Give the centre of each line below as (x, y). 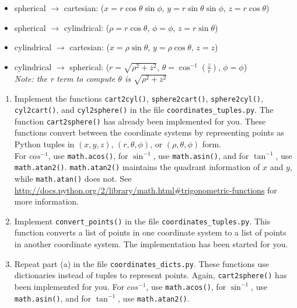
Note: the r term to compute (65, 78)
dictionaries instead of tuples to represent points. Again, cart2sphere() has (151, 275)
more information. (46, 201)
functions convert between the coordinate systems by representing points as (149, 132)
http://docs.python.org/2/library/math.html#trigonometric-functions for (146, 190)
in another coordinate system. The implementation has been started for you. (151, 244)
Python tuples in (44, 144)
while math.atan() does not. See (73, 178)
